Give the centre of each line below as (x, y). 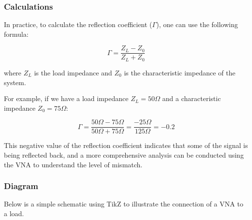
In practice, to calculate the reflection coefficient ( (78, 24)
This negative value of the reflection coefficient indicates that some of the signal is (126, 145)
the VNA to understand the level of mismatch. (73, 164)
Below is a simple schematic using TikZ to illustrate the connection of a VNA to (124, 204)
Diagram (21, 186)
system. (15, 82)
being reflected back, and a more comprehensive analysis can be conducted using (124, 154)
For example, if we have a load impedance (66, 98)
